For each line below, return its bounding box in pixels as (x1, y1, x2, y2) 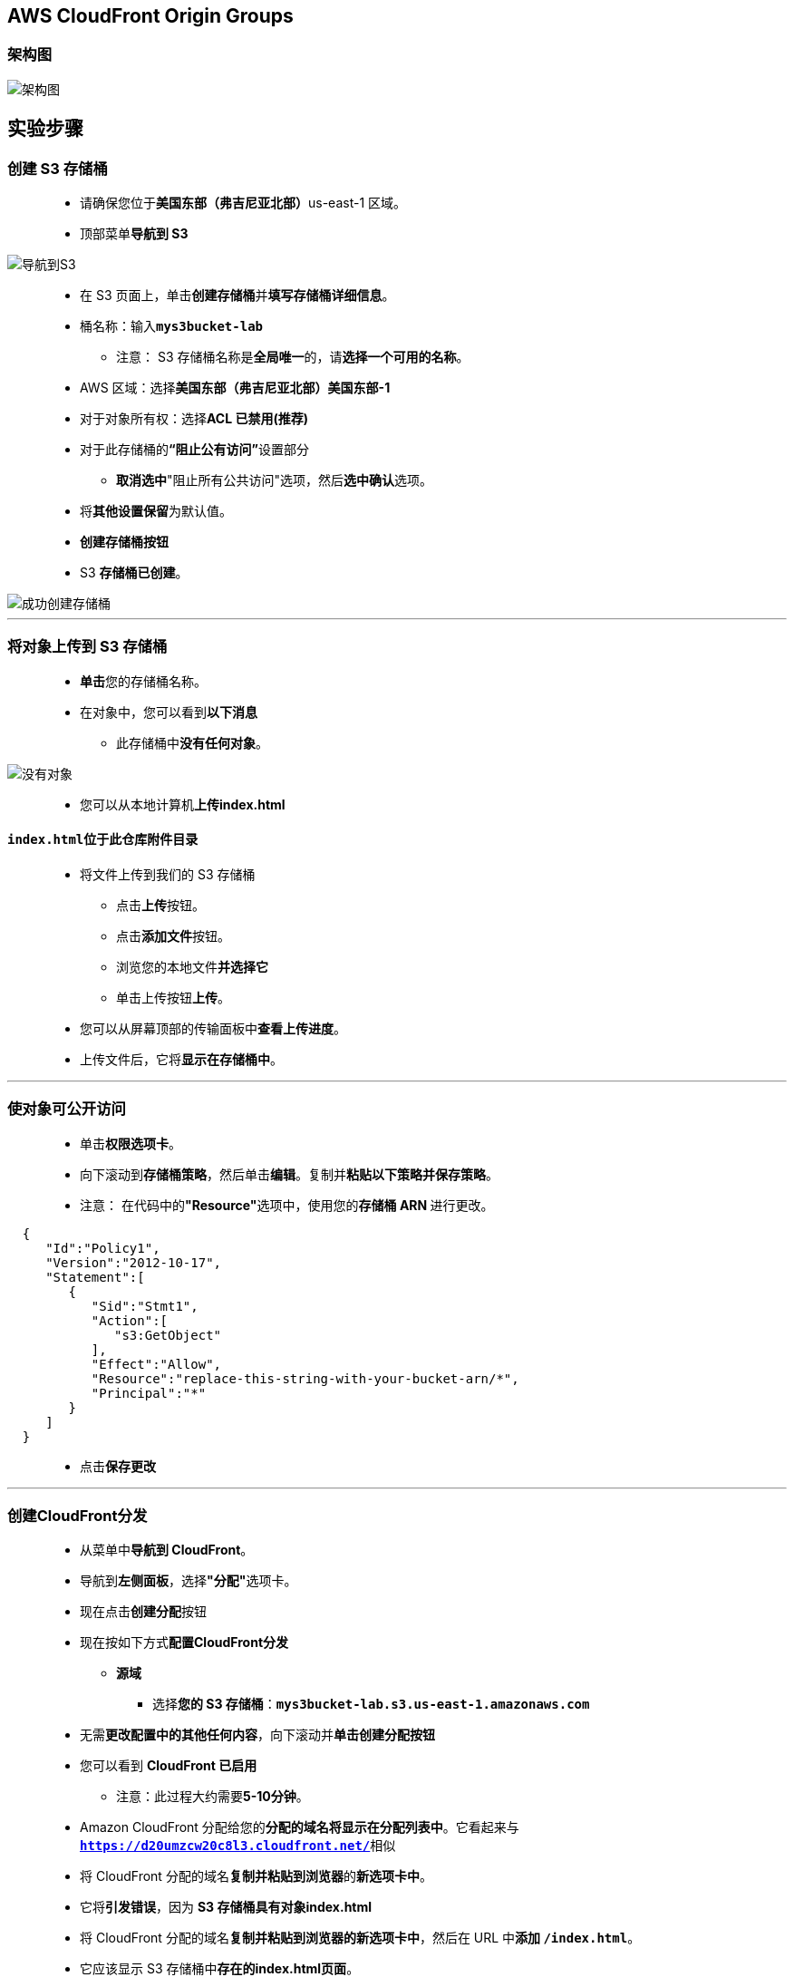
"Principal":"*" (91, 1385, 207, 1400)
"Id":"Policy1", (45, 1240, 160, 1255)
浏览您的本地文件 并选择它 (116, 958, 268, 974)
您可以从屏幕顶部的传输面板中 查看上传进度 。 (80, 1020, 346, 1036)
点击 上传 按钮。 (116, 896, 205, 913)
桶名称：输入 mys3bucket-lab (80, 318, 264, 334)
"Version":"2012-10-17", (45, 1255, 222, 1270)
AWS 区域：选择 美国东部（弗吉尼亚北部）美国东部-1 (80, 380, 391, 396)
